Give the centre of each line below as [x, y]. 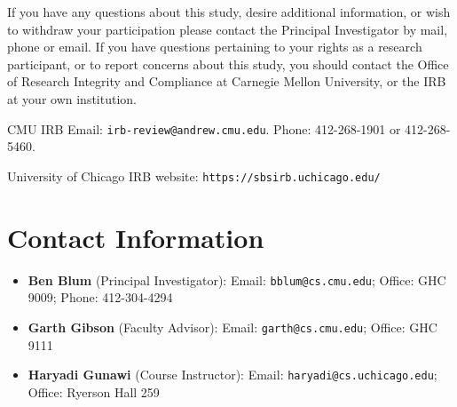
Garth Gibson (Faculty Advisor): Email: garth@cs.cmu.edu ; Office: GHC [232, 327]
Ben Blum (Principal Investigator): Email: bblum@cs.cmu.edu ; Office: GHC [237, 279]
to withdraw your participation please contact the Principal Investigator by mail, [228, 29]
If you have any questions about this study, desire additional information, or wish [229, 12]
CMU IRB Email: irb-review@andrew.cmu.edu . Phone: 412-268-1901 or [204, 128]
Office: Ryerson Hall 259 [94, 391]
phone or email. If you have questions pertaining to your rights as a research [215, 47]
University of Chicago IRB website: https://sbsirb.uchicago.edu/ [194, 176]
